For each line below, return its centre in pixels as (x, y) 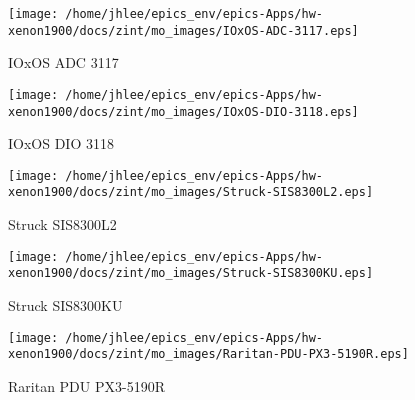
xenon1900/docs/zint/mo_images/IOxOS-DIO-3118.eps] (183, 111)
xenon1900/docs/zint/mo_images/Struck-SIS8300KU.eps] (191, 273)
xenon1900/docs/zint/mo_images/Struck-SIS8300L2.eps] (191, 192)
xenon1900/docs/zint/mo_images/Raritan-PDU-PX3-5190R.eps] (208, 354)
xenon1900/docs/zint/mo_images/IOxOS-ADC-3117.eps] (183, 30)
